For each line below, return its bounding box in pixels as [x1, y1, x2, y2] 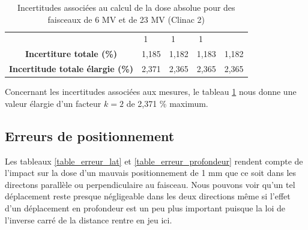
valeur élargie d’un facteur [5, 97, 101, 109]
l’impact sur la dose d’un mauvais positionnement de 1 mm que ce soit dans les [5, 166, 297, 179]
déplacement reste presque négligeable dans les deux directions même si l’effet [5, 190, 291, 202]
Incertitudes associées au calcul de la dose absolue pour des [17, 1, 235, 13]
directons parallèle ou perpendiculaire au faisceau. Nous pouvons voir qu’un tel [5, 178, 295, 190]
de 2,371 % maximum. [126, 97, 208, 109]
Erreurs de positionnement [5, 126, 175, 145]
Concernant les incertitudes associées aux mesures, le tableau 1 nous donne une [5, 85, 297, 98]
